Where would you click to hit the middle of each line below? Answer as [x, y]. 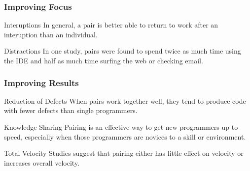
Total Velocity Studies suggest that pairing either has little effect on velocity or [124, 153]
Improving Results [41, 82]
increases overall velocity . [42, 162]
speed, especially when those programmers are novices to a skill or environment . [125, 136]
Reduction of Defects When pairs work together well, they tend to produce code [125, 100]
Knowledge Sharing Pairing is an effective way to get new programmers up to [121, 127]
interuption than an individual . [51, 34]
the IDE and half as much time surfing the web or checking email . [104, 60]
